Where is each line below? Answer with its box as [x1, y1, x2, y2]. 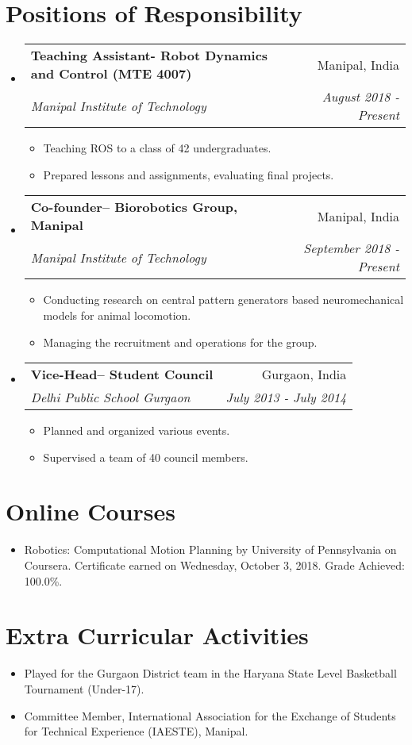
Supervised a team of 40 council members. [43, 448, 248, 465]
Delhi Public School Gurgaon [30, 388, 191, 407]
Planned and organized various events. [43, 422, 230, 439]
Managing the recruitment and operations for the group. [43, 333, 318, 350]
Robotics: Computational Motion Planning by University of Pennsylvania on [24, 541, 397, 558]
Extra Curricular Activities [6, 619, 309, 651]
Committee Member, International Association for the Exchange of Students [24, 707, 396, 724]
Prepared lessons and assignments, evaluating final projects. [43, 166, 334, 182]
